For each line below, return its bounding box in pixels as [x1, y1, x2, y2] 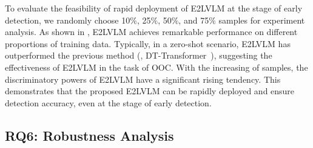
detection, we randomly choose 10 [5, 13, 130, 26]
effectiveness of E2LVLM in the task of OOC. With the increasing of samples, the [5, 60, 308, 73]
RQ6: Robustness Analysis [5, 126, 174, 144]
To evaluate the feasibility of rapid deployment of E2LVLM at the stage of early [5, 2, 303, 14]
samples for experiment [218, 13, 305, 26]
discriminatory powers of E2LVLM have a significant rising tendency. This [5, 72, 281, 85]
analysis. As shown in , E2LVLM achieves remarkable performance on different [5, 25, 298, 38]
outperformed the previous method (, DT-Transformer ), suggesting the [5, 49, 272, 62]
